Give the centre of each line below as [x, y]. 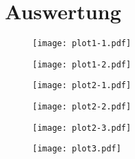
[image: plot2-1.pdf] [82, 86]
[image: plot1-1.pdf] [82, 44]
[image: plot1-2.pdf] [82, 64]
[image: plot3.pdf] [77, 149]
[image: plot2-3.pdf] [82, 128]
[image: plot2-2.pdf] [82, 107]
